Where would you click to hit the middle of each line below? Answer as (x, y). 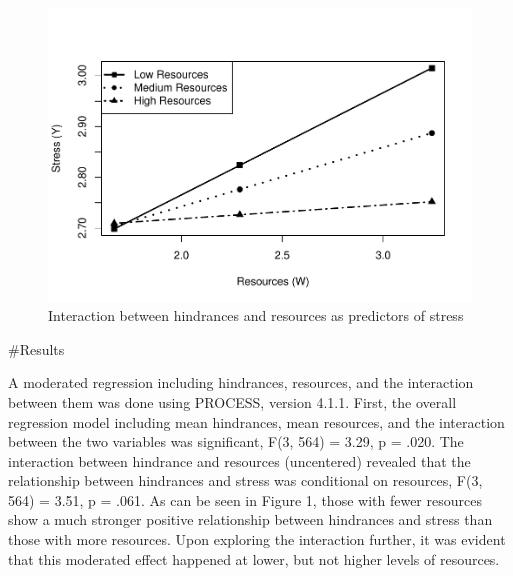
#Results (36, 348)
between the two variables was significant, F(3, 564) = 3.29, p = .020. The (236, 441)
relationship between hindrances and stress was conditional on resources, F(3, (245, 480)
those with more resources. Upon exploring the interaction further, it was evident (257, 539)
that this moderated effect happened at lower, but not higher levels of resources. (254, 558)
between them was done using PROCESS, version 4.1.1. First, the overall (232, 401)
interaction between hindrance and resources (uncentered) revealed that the (239, 460)
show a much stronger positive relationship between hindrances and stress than (250, 519)
